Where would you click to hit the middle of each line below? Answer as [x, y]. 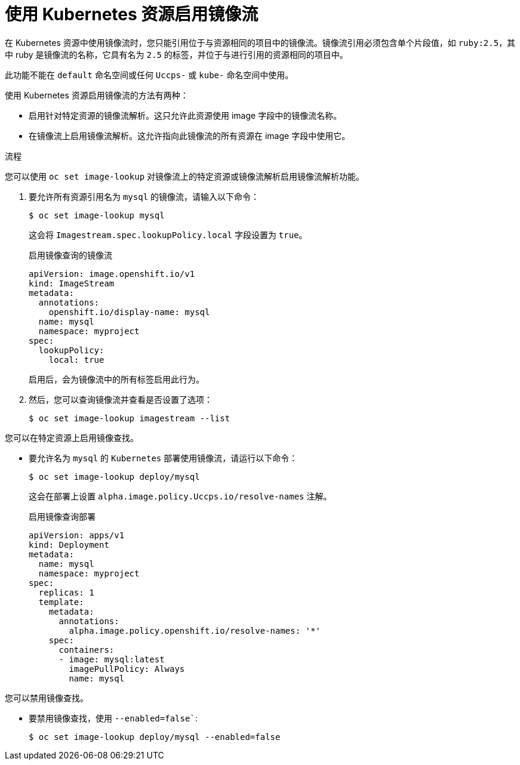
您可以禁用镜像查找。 [47, 698]
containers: [87, 650]
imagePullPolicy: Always [127, 669]
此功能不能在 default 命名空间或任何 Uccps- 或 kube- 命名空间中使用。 [149, 75]
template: [61, 602]
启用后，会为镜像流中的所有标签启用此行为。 [116, 379]
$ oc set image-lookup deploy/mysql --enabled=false [155, 737]
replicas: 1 [66, 592]
